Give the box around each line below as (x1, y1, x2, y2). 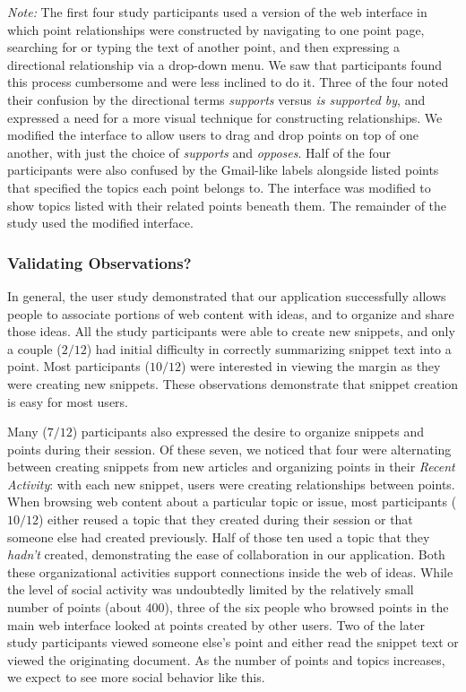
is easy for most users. (7, 392, 128, 411)
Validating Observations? (7, 251, 192, 273)
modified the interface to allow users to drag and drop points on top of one (7, 125, 419, 144)
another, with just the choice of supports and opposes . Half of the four (7, 143, 392, 161)
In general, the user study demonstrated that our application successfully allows (7, 286, 446, 305)
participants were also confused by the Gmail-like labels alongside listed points (7, 160, 439, 179)
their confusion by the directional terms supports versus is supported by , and (7, 90, 426, 108)
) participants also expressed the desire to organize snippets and (72, 422, 425, 441)
